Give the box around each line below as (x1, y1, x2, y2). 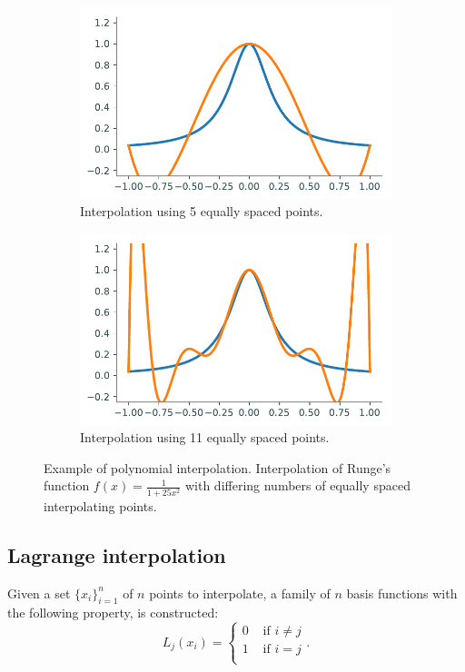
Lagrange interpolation (7, 540, 226, 568)
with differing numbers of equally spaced (184, 476, 411, 495)
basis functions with (346, 583, 458, 602)
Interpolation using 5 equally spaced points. (80, 202, 323, 221)
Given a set (7, 583, 71, 602)
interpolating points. (44, 496, 157, 515)
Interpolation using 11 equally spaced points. (80, 428, 330, 447)
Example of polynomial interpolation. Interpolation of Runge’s (44, 458, 391, 477)
